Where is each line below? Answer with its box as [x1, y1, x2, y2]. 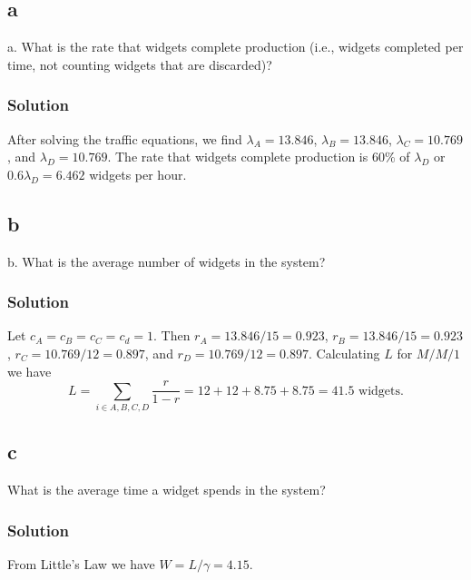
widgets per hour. [89, 164, 187, 183]
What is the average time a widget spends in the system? [7, 480, 326, 499]
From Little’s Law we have [7, 555, 155, 573]
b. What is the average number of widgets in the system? [7, 251, 326, 270]
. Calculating [308, 344, 380, 362]
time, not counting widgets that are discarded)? [7, 54, 272, 74]
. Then [153, 326, 191, 345]
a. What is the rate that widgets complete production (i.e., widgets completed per [7, 37, 464, 56]
